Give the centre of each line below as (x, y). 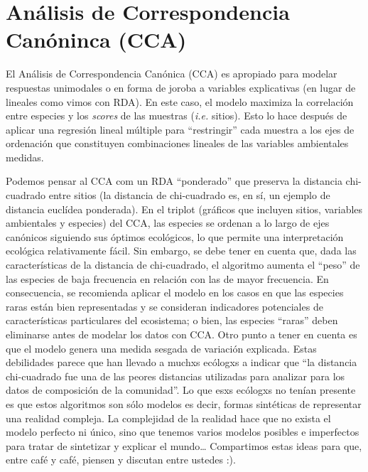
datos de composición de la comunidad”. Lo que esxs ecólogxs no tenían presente (181, 390)
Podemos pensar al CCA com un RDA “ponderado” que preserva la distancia (174, 181)
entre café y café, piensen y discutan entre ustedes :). (121, 460)
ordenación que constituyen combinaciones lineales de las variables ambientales (177, 143)
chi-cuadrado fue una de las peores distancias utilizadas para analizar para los (175, 376)
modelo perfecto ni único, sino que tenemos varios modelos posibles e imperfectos (183, 432)
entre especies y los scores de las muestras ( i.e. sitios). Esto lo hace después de (177, 116)
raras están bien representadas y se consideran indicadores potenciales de (164, 306)
